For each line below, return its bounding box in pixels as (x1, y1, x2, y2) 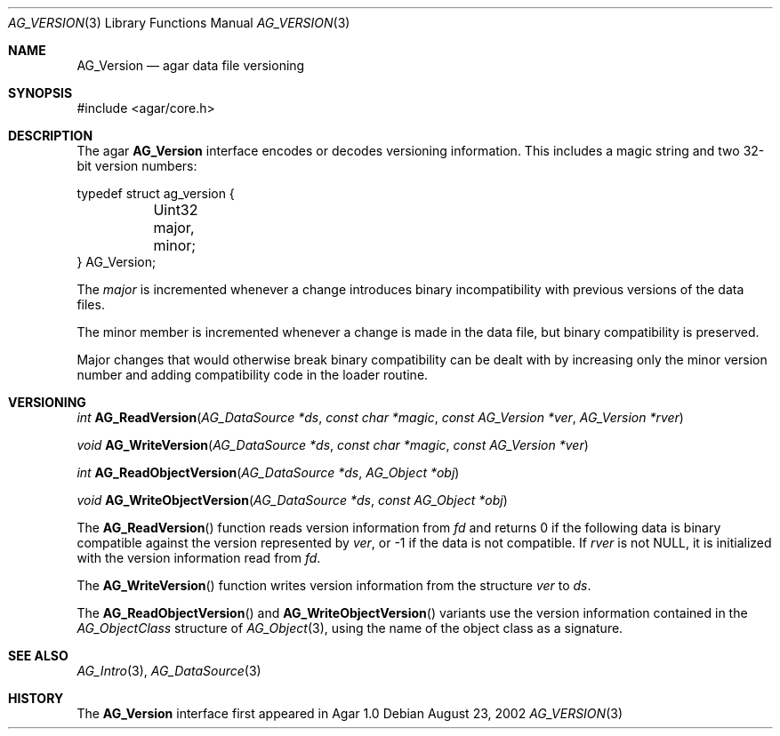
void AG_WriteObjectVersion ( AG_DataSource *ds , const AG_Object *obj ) (76, 492, 508, 508)
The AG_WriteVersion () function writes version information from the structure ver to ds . (76, 578, 591, 593)
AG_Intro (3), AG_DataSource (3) (76, 663, 261, 678)
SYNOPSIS (8, 85, 73, 100)
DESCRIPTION (8, 128, 93, 143)
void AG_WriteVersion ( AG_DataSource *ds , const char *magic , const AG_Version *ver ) (76, 437, 589, 452)
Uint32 (153, 201, 198, 219)
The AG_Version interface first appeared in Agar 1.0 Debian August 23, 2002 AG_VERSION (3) (76, 706, 623, 721)
